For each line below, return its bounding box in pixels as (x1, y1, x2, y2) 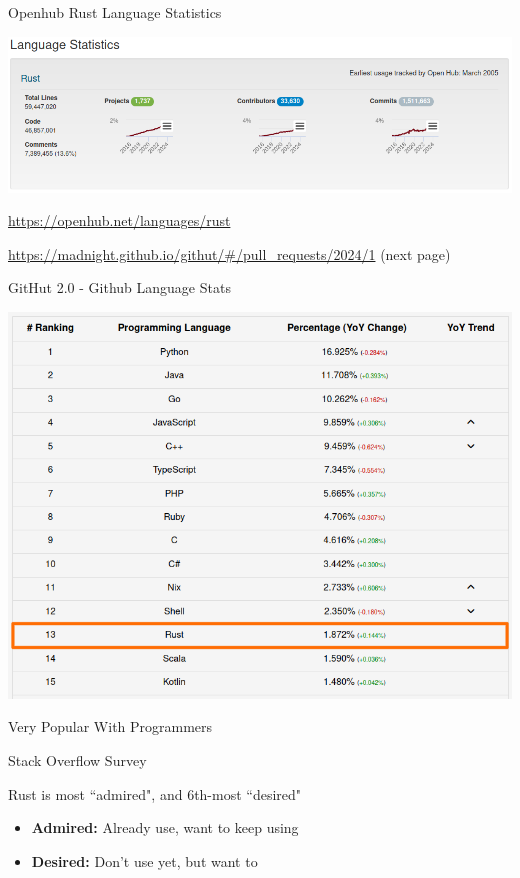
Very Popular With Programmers (8, 716, 213, 737)
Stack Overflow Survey (8, 749, 147, 770)
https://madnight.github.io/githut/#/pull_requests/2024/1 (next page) (8, 243, 451, 264)
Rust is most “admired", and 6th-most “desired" (8, 783, 302, 804)
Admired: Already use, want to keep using (31, 817, 299, 838)
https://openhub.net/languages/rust (8, 210, 231, 231)
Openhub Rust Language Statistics (8, 2, 222, 22)
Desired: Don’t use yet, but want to (31, 850, 258, 871)
